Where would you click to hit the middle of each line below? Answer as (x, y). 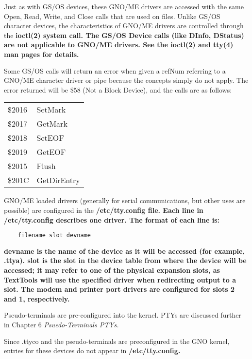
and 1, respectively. (37, 298)
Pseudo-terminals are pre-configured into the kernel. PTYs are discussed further (123, 315)
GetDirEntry (58, 180)
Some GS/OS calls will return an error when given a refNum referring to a (115, 70)
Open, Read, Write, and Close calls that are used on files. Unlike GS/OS (112, 16)
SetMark (51, 110)
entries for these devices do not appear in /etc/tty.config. (92, 350)
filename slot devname (54, 236)
